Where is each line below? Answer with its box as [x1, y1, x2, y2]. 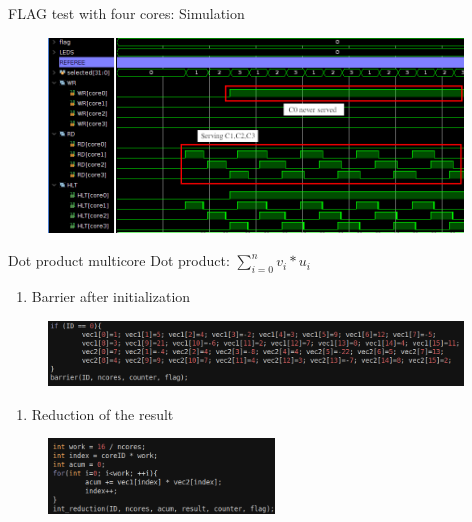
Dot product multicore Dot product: [8, 250, 230, 271]
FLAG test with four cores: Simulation [8, 3, 245, 23]
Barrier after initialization [31, 286, 191, 307]
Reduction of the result [31, 403, 174, 424]
